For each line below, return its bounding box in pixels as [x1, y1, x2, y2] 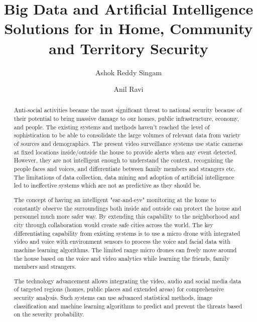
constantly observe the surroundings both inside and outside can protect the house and [14, 204, 241, 212]
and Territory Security [49, 38, 208, 58]
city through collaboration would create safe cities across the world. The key [14, 220, 213, 229]
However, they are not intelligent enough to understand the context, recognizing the [14, 156, 233, 165]
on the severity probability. [14, 310, 84, 318]
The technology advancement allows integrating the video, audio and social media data [14, 276, 241, 285]
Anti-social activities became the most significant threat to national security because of [14, 106, 242, 114]
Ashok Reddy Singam [95, 67, 162, 77]
